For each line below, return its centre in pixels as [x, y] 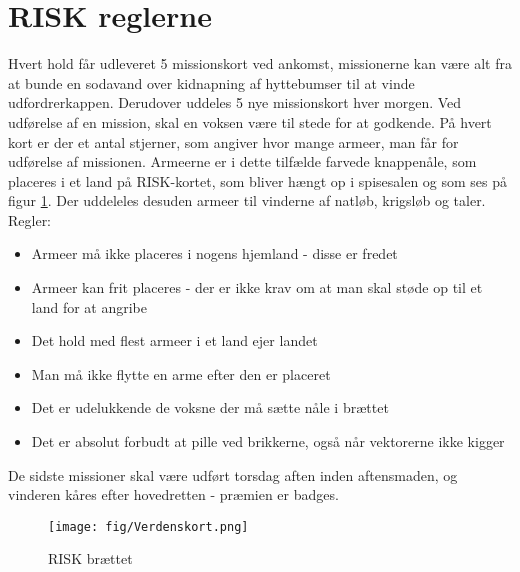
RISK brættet [90, 558]
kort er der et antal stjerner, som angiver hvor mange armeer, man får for [233, 141]
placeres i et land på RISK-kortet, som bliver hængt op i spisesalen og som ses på [258, 180]
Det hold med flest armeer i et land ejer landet [174, 340]
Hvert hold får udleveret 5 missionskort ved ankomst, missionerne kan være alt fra [260, 63]
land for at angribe [89, 306]
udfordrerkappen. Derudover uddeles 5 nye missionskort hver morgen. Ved [235, 102]
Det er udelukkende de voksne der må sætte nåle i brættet [210, 407]
